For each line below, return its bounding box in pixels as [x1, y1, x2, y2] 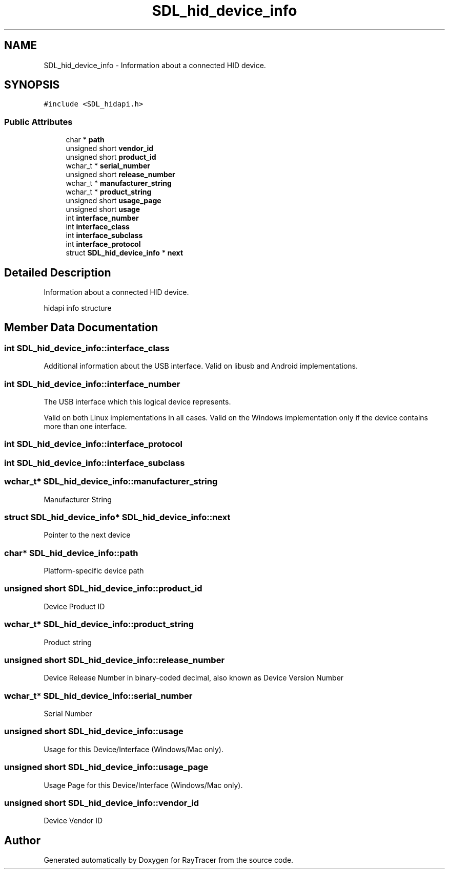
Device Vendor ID [44, 816, 103, 825]
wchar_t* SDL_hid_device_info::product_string [4, 619, 194, 630]
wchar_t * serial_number [66, 161, 150, 171]
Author [4, 834, 40, 847]
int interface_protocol [66, 240, 141, 249]
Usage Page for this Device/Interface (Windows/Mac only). [44, 780, 243, 790]
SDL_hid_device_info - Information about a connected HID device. [44, 60, 266, 70]
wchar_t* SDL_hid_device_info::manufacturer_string [4, 476, 218, 487]
